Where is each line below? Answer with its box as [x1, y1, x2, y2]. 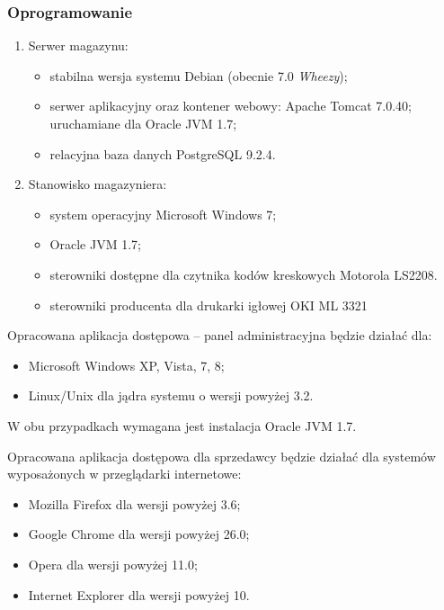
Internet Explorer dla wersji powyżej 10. [28, 585, 250, 604]
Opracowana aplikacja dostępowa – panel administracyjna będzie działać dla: [7, 326, 432, 345]
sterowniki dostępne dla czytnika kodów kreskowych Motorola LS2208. [49, 265, 438, 283]
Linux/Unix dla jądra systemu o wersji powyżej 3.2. [28, 386, 314, 405]
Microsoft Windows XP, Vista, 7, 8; [28, 355, 225, 374]
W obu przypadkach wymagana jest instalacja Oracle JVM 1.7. [7, 416, 357, 435]
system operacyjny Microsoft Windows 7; [49, 204, 277, 223]
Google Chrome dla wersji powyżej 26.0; [28, 525, 250, 543]
